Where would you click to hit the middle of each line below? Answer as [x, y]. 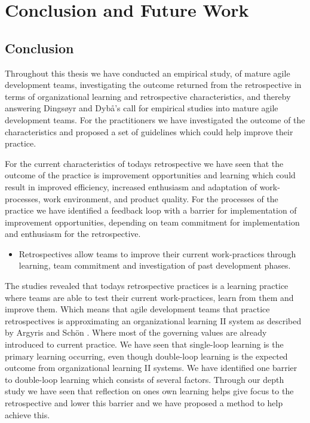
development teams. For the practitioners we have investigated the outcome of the [155, 119]
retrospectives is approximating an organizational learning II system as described [153, 320]
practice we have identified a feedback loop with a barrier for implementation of [151, 210]
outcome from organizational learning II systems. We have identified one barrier [151, 368]
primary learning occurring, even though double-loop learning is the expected [146, 356]
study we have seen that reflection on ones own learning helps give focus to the [149, 391]
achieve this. [27, 414]
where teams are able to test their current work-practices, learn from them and [149, 297]
